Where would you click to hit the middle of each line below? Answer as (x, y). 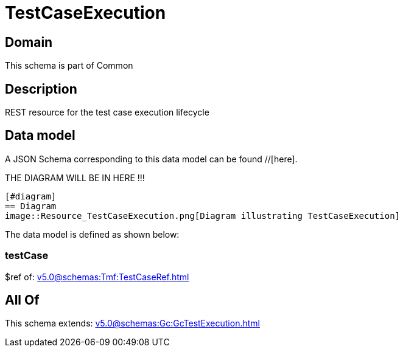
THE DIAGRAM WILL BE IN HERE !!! (75, 178)
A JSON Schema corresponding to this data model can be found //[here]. (151, 159)
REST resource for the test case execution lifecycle (107, 112)
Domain (29, 42)
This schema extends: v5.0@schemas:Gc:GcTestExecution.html (132, 323)
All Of (22, 300)
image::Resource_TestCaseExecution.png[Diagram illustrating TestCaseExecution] (203, 216)
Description (41, 89)
